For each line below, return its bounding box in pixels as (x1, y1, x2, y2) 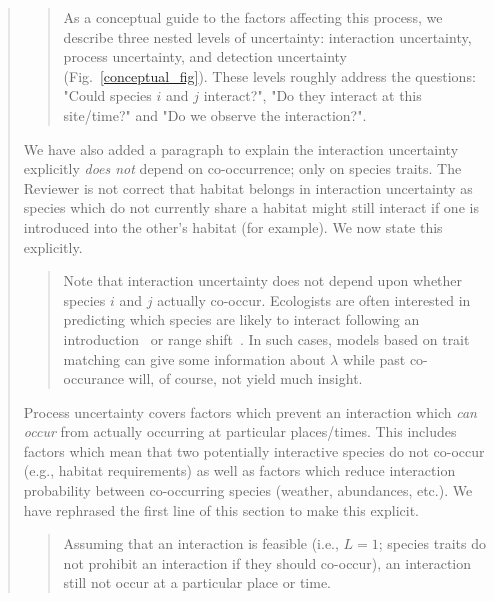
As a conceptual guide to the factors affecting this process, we (63, 7, 443, 27)
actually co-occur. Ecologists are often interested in (157, 289, 471, 310)
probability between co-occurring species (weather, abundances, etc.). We (23, 480, 473, 501)
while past (342, 348, 406, 369)
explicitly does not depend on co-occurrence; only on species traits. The (23, 158, 462, 179)
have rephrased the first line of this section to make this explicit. (23, 499, 420, 520)
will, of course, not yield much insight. (128, 368, 363, 389)
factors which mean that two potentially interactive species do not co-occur (23, 440, 485, 461)
